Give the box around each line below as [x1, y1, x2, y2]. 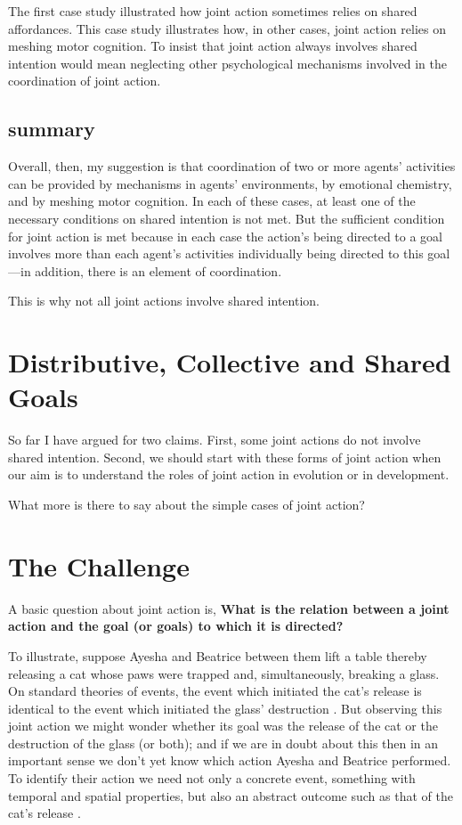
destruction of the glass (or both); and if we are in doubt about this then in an [8, 733, 439, 752]
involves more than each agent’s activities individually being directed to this [8, 244, 424, 263]
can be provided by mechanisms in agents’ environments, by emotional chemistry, [8, 174, 452, 192]
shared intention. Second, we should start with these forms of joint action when [8, 447, 442, 466]
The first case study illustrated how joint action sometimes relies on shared [8, 2, 417, 20]
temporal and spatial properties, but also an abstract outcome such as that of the [8, 786, 453, 805]
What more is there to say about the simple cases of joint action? [8, 495, 365, 514]
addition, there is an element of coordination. [35, 261, 282, 280]
